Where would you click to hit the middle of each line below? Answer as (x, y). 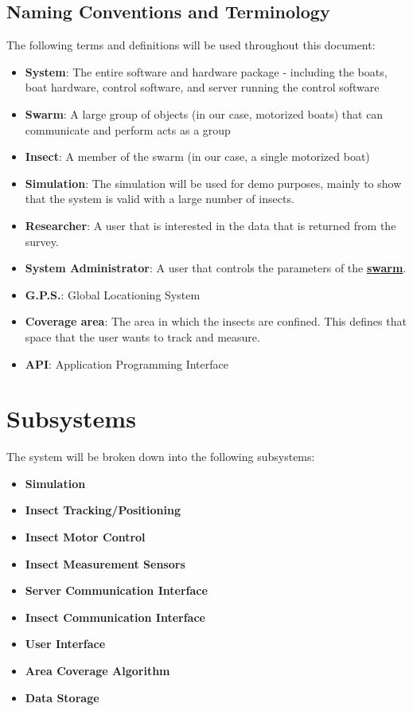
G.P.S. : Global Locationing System (113, 294)
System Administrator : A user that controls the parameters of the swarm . (216, 268)
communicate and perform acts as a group (128, 129)
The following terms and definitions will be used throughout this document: (191, 45)
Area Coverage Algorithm (97, 670)
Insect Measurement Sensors (105, 563)
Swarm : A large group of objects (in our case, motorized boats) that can (204, 113)
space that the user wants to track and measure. (142, 336)
